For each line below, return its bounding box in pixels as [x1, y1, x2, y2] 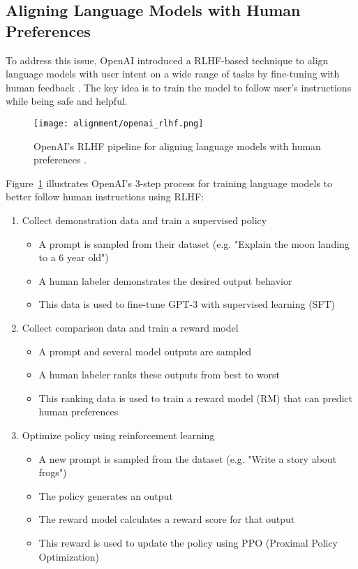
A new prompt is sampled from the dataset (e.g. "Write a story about [38, 451, 337, 466]
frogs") [38, 465, 67, 480]
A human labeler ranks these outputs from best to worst [38, 367, 281, 382]
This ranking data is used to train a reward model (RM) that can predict [38, 390, 353, 405]
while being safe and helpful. [6, 94, 128, 108]
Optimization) [38, 549, 99, 563]
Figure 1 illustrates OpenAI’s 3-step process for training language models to [6, 175, 332, 190]
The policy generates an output [38, 488, 173, 503]
